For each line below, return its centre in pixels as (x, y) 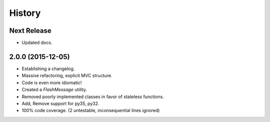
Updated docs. (37, 43)
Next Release (30, 31)
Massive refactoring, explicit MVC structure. (67, 76)
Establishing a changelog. (48, 68)
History (25, 13)
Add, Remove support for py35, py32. (60, 103)
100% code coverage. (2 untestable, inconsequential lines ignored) (91, 111)
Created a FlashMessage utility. (54, 90)
